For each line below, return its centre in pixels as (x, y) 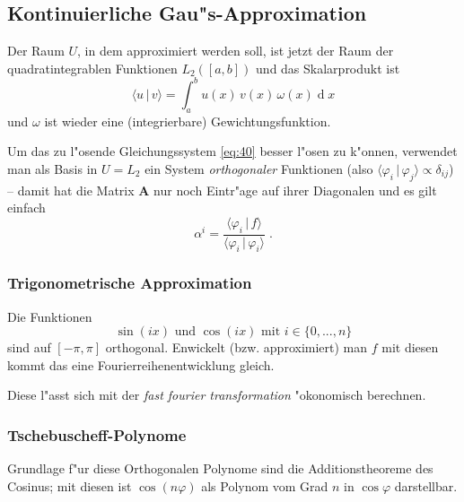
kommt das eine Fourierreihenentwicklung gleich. (141, 364)
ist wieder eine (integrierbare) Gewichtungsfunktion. (188, 121)
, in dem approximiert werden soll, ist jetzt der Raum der (236, 51)
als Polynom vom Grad (265, 485)
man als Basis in (53, 168)
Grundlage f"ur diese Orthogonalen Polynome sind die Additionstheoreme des (220, 468)
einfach (26, 208)
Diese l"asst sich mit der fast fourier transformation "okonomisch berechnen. (217, 395)
